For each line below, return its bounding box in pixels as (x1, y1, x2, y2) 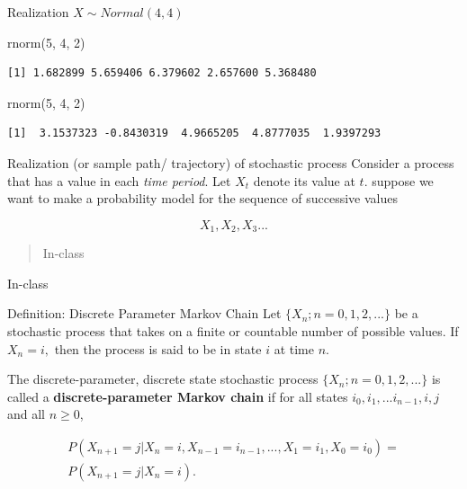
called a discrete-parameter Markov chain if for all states (7, 387, 348, 405)
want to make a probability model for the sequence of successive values (7, 189, 399, 208)
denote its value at (253, 171, 355, 190)
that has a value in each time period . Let (7, 171, 231, 190)
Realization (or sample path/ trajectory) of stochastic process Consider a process (7, 153, 454, 172)
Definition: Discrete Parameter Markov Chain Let (7, 304, 282, 323)
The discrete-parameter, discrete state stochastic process (7, 369, 319, 388)
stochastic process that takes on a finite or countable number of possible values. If (7, 321, 459, 340)
